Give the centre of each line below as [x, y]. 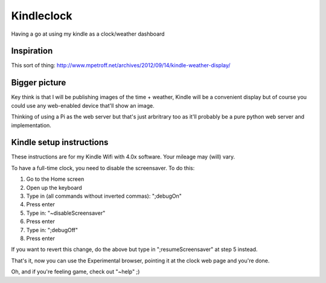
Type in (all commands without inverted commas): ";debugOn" [104, 196]
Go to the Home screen [55, 179]
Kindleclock [42, 16]
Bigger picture [39, 83]
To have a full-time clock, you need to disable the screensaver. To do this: [103, 168]
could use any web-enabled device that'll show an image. [83, 105]
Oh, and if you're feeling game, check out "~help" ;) [75, 272]
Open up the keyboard [54, 187]
